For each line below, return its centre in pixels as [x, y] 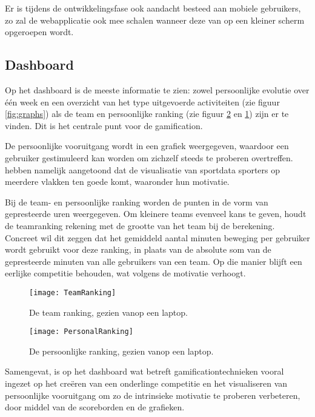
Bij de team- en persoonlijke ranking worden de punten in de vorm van [137, 202]
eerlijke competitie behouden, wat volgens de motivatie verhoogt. [125, 273]
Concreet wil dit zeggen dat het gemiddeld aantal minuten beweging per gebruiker [157, 237]
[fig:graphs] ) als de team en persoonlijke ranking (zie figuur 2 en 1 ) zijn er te [147, 114]
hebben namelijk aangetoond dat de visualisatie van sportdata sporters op [142, 169]
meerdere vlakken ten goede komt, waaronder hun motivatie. [117, 182]
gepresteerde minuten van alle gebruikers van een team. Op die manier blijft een [154, 261]
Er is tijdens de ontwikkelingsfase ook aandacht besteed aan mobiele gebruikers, [153, 8]
